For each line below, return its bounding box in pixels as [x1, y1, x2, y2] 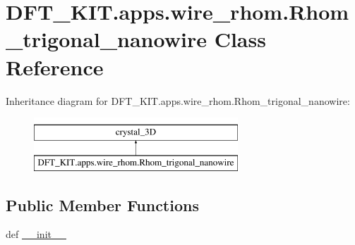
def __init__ [6, 227, 66, 241]
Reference [6, 52, 104, 81]
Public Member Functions [6, 194, 199, 215]
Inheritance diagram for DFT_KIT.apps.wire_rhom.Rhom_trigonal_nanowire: [6, 93, 350, 108]
